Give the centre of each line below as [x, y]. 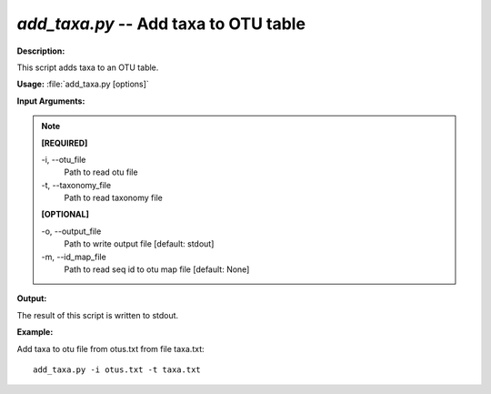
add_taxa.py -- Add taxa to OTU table [161, 24]
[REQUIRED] [65, 143]
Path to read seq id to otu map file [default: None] [157, 269]
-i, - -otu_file [64, 159]
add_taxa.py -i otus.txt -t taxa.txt [117, 369]
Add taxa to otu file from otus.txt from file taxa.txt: [110, 349]
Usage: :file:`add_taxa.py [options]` [83, 84]
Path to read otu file [101, 172]
